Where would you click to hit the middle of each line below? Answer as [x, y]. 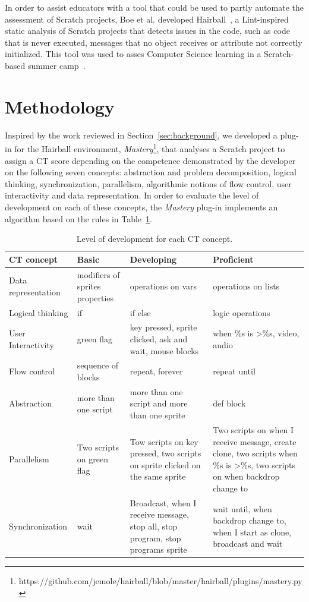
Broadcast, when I [163, 502]
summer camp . [56, 65]
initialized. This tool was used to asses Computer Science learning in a [133, 54]
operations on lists [246, 286]
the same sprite [158, 476]
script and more [159, 403]
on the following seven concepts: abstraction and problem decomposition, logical [151, 172]
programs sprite [158, 549]
